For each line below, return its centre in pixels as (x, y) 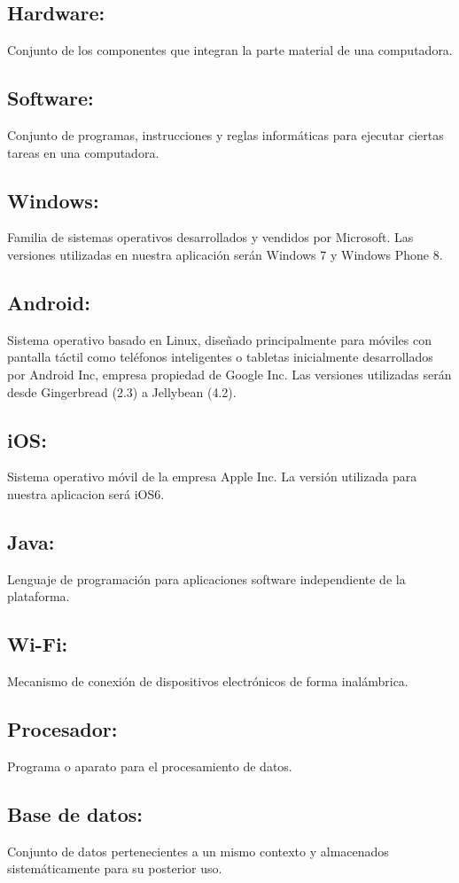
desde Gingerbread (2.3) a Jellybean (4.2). (122, 391)
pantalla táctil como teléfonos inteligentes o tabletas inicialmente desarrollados (220, 357)
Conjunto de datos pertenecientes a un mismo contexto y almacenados (198, 851)
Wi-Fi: (38, 644)
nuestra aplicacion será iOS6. (86, 493)
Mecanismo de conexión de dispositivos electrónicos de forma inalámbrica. (208, 681)
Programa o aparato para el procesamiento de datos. (150, 766)
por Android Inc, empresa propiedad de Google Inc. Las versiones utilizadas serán (229, 374)
